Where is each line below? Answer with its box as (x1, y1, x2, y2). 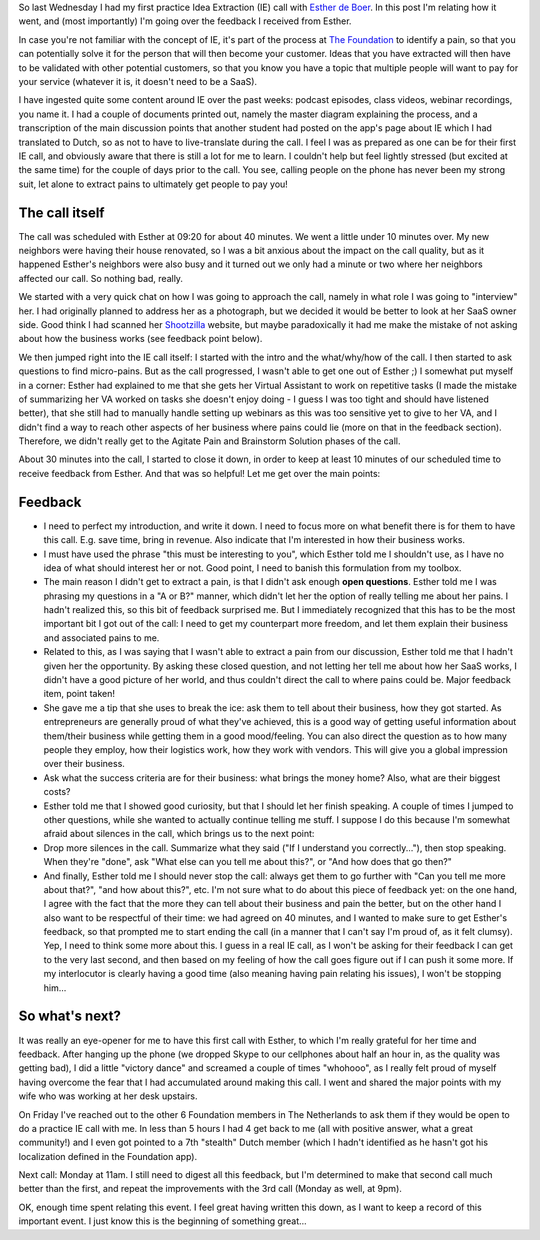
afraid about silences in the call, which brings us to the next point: (43, 828, 315, 840)
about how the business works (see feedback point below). (18, 333, 263, 345)
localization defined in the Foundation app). (18, 1150, 198, 1162)
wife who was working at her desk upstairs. (18, 1090, 198, 1102)
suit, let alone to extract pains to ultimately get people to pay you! (18, 178, 289, 190)
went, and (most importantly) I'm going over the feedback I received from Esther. (18, 15, 352, 27)
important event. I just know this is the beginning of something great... (18, 1215, 307, 1227)
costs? (43, 786, 71, 798)
